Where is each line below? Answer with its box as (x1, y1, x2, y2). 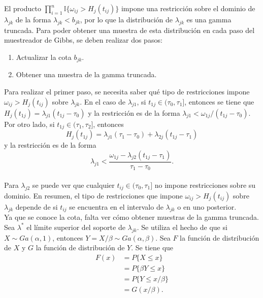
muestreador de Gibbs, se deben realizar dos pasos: (4, 35, 162, 45)
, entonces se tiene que (184, 96, 254, 107)
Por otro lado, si (4, 118, 55, 129)
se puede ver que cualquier (32, 179, 115, 190)
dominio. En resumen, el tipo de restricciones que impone (4, 190, 183, 201)
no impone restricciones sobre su (154, 179, 256, 190)
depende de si (15, 201, 58, 212)
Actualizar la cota (16, 51, 72, 62)
